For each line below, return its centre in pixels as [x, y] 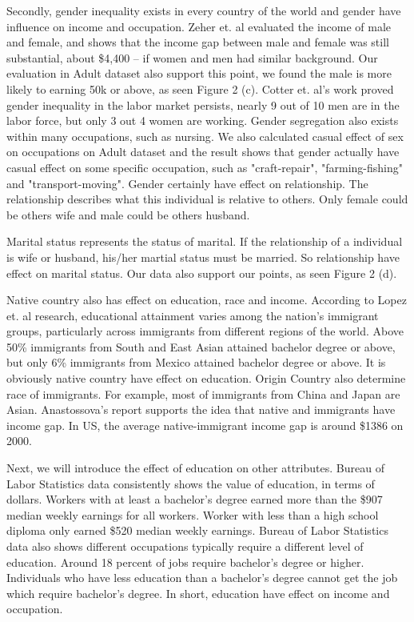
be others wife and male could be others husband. [128, 214]
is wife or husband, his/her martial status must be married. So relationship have [203, 257]
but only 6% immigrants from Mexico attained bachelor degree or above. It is [196, 362]
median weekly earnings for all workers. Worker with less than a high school [193, 514]
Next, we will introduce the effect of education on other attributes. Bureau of [195, 468]
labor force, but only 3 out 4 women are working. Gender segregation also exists [203, 120]
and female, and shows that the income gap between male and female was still [198, 42]
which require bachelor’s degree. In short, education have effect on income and [198, 593]
